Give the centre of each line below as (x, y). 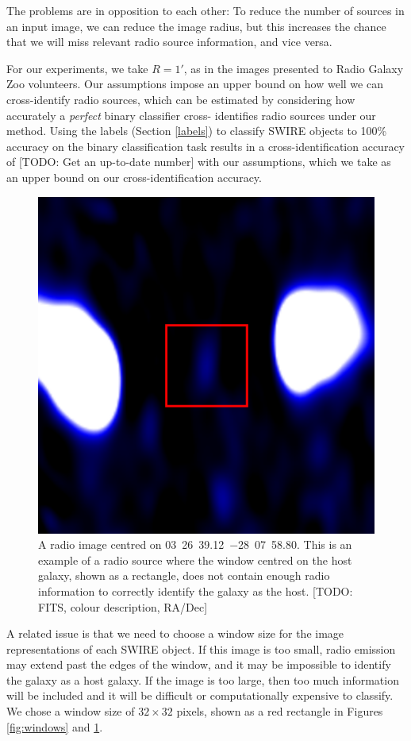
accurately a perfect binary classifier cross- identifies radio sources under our (191, 115)
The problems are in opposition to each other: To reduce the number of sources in (205, 10)
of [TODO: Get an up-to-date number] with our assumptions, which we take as (199, 162)
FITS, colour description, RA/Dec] (123, 606)
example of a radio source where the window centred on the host (195, 560)
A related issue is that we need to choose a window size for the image (175, 633)
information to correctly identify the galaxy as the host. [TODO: (196, 590)
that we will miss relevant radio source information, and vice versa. (169, 42)
